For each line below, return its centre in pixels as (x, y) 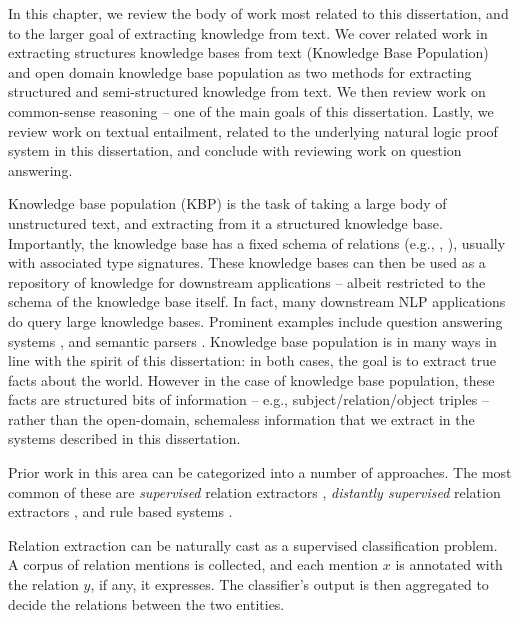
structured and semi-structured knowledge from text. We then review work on (247, 91)
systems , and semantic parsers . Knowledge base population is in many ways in (252, 340)
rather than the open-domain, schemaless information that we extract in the (241, 418)
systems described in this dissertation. (124, 438)
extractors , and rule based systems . (120, 511)
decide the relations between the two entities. (146, 603)
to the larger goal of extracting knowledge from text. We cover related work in (248, 32)
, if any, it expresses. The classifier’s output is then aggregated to (289, 584)
